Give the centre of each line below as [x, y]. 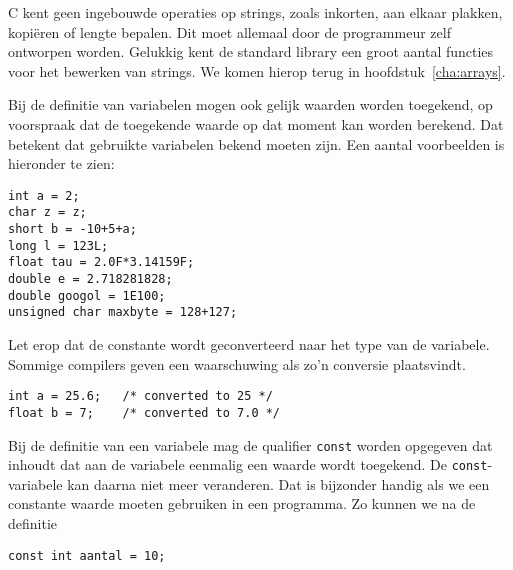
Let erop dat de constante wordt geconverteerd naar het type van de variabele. [249, 344]
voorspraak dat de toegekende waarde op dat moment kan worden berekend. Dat [256, 123]
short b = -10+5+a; [72, 229]
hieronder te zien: [61, 163]
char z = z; [47, 212]
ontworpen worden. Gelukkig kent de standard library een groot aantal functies [251, 51]
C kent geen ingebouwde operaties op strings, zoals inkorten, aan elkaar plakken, [255, 12]
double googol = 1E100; [87, 295]
